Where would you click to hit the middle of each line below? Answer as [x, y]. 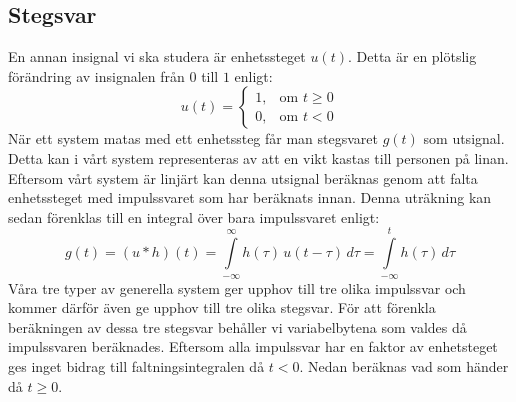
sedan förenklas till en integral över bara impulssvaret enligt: [194, 216]
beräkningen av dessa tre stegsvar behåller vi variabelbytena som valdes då [237, 326]
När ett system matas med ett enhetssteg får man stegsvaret [193, 138]
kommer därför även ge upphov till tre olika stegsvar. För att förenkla [222, 307]
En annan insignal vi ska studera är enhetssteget [157, 56]
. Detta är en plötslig [412, 56]
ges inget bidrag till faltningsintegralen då [136, 365]
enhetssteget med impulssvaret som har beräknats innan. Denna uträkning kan [250, 197]
